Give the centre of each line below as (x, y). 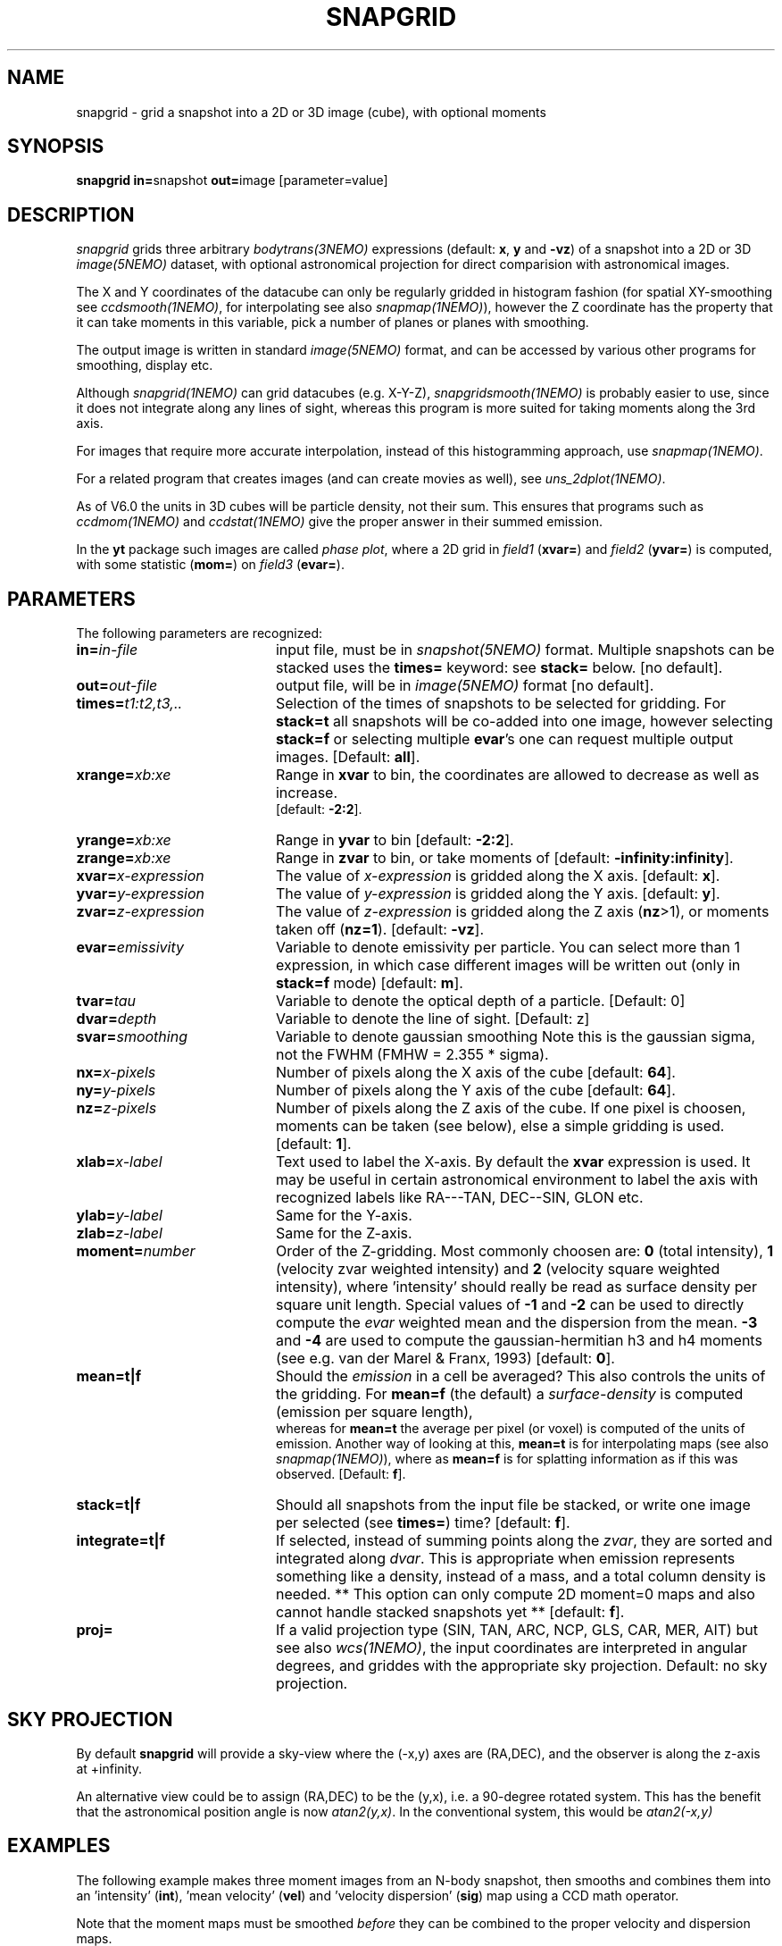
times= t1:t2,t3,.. (129, 704)
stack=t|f (108, 1505)
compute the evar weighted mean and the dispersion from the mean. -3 (516, 1323)
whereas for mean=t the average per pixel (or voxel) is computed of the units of (511, 1429)
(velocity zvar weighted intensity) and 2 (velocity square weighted (498, 1269)
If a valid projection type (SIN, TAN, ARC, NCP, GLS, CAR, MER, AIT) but (516, 1630)
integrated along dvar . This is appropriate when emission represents (505, 1559)
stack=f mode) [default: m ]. (369, 983)
